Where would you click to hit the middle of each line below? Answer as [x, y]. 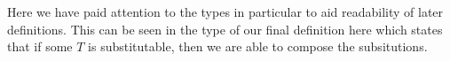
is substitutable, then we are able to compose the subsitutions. [258, 46]
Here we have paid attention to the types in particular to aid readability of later [225, 12]
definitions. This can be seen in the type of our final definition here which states [225, 29]
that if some [40, 46]
